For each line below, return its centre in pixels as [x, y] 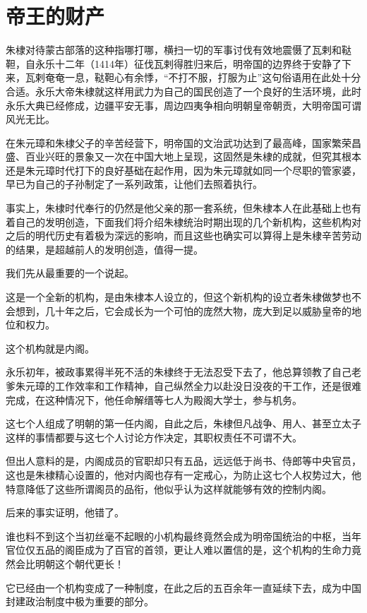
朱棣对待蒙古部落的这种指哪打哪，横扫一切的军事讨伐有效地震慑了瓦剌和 [174, 50]
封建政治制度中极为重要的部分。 [80, 601]
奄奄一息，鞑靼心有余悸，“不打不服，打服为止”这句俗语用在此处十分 [203, 77]
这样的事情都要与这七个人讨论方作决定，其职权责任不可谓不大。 [154, 437]
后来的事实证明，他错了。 [65, 512]
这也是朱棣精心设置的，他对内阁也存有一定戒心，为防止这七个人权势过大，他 [183, 474]
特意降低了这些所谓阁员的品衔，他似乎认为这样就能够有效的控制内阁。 [169, 488]
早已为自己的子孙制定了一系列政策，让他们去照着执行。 [134, 184]
